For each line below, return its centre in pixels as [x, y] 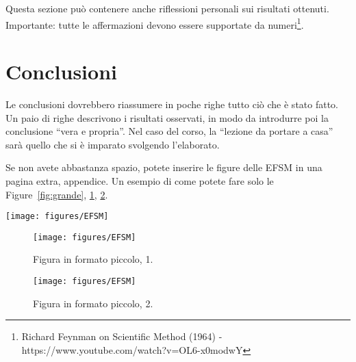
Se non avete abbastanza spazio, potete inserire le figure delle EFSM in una [164, 167]
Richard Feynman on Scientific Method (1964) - [122, 336]
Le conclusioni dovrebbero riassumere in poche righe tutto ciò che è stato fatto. [172, 104]
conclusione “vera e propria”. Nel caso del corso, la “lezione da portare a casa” [169, 131]
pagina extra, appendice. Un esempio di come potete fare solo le [140, 180]
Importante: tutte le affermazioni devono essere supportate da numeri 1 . [155, 23]
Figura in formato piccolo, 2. [93, 303]
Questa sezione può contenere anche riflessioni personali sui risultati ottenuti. [167, 8]
